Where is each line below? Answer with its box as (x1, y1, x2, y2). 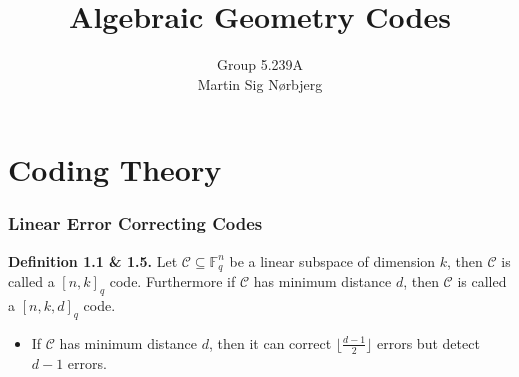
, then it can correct (208, 332, 332, 353)
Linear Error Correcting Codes (8, 211, 263, 236)
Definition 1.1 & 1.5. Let (8, 250, 178, 271)
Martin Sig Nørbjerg (197, 73, 323, 94)
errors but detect (377, 332, 480, 353)
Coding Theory (8, 149, 222, 190)
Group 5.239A (216, 54, 304, 75)
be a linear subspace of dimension (229, 250, 436, 271)
